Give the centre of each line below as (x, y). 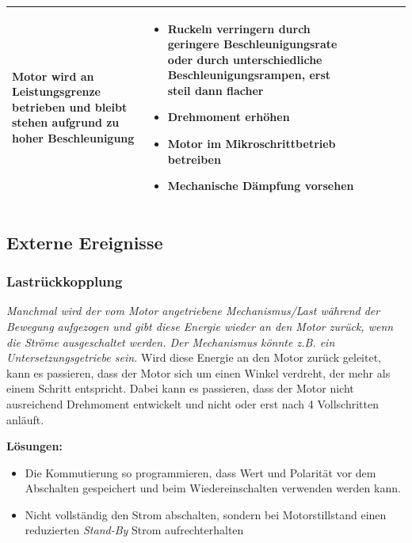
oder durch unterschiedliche (245, 59)
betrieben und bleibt (70, 106)
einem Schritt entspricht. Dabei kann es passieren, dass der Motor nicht (180, 388)
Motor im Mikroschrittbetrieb (252, 144)
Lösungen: (34, 446)
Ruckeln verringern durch (239, 28)
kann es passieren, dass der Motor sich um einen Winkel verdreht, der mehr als (198, 372)
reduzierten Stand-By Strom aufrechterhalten (134, 530)
